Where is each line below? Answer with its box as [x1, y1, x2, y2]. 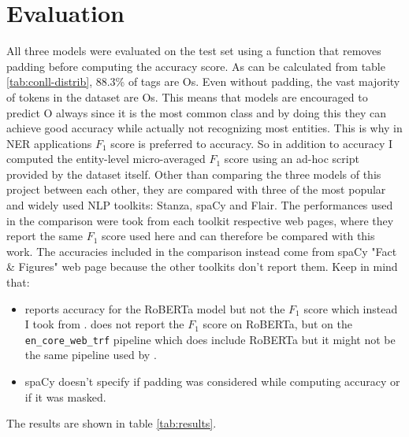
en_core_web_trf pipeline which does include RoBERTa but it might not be [24, 331, 396, 347]
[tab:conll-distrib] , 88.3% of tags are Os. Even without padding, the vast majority [6, 73, 400, 90]
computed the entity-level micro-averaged [6, 150, 206, 167]
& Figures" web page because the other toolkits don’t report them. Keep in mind [6, 258, 398, 275]
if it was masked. [24, 388, 106, 405]
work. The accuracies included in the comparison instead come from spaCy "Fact [6, 243, 397, 259]
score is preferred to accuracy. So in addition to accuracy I [110, 135, 393, 151]
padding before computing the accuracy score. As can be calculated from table [6, 57, 385, 74]
